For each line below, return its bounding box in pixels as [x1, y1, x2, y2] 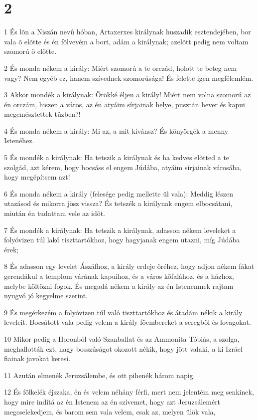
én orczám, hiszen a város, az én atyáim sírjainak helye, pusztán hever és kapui [4, 99, 245, 109]
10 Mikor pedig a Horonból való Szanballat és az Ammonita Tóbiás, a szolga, [4, 333, 240, 344]
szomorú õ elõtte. [4, 46, 57, 56]
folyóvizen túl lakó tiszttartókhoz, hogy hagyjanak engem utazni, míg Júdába [4, 234, 240, 245]
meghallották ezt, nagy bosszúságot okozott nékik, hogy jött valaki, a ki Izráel [4, 343, 243, 354]
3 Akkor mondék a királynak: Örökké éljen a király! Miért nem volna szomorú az [4, 89, 251, 100]
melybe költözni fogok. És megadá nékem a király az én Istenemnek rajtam [4, 280, 234, 291]
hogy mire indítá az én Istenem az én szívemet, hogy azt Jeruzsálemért [4, 396, 221, 407]
